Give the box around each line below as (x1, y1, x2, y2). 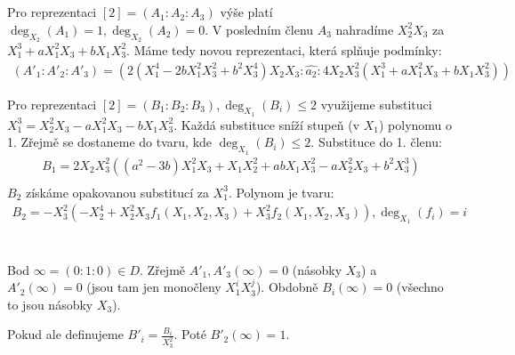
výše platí (220, 3, 273, 21)
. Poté (173, 325, 206, 343)
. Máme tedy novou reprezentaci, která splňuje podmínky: (126, 40, 442, 59)
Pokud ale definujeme (7, 325, 124, 343)
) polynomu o (379, 115, 453, 133)
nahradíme (335, 20, 394, 38)
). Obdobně (255, 278, 318, 296)
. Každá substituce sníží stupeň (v (173, 115, 360, 133)
